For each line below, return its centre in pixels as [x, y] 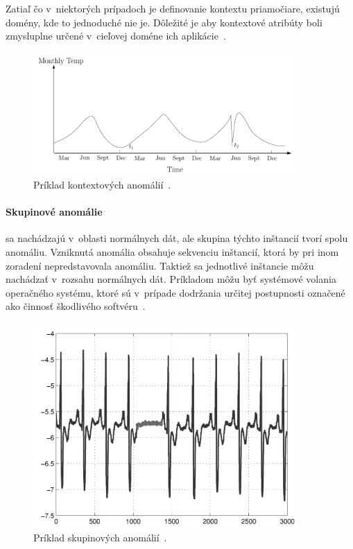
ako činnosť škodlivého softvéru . [76, 306]
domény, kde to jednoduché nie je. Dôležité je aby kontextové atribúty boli [164, 22]
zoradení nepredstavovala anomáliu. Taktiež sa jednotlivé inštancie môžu [160, 265]
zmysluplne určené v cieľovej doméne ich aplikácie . [116, 36]
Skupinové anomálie [54, 212]
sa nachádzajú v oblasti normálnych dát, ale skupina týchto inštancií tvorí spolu [177, 238]
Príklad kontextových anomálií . [102, 184]
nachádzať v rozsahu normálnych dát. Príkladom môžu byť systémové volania [171, 279]
